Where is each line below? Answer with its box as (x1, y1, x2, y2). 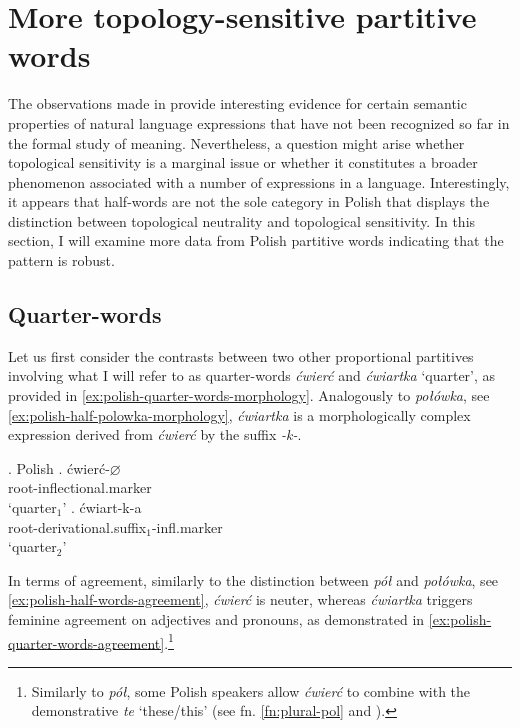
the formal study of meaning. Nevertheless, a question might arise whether (8, 132, 465, 153)
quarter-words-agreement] (8, 632, 165, 653)
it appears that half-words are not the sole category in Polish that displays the (8, 191, 490, 212)
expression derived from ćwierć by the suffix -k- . (8, 424, 302, 445)
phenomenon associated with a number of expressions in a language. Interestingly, (8, 171, 510, 192)
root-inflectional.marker (8, 477, 152, 498)
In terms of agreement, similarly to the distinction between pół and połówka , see (8, 569, 499, 590)
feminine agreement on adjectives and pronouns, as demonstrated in (8, 608, 425, 629)
